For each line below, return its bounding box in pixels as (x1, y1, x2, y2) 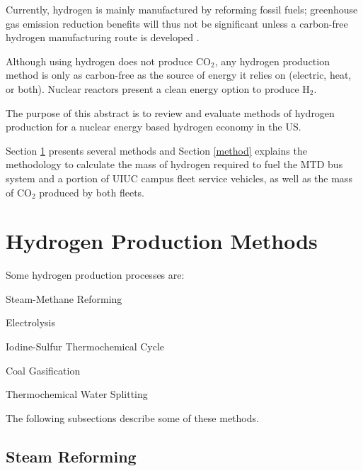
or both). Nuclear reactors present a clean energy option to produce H (6, 81, 310, 96)
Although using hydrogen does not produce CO (6, 53, 211, 68)
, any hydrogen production (214, 53, 330, 68)
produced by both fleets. (39, 184, 144, 199)
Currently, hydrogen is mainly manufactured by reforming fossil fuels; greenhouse (6, 2, 358, 16)
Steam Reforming (6, 445, 137, 467)
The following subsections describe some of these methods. (6, 410, 259, 425)
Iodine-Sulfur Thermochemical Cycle (6, 339, 165, 354)
